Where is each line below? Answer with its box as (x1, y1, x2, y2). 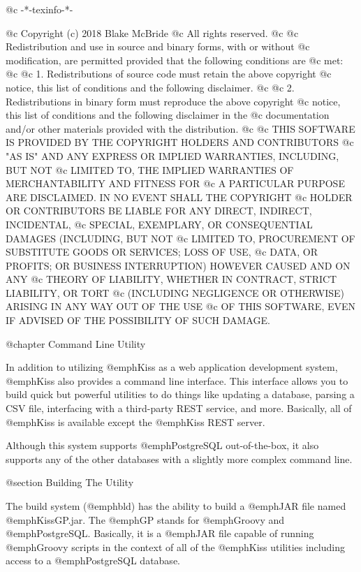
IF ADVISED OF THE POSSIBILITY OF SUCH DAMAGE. (6, 313, 270, 328)
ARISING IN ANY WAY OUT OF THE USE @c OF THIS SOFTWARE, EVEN (6, 299, 356, 314)
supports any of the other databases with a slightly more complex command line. (6, 451, 353, 466)
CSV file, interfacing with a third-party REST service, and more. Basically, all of (6, 401, 352, 416)
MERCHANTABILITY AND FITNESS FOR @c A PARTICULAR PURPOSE (6, 176, 345, 191)
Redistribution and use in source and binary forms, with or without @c (6, 39, 310, 54)
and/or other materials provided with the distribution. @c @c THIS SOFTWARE (6, 121, 355, 135)
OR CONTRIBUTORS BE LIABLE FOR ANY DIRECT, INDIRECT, (6, 203, 312, 218)
